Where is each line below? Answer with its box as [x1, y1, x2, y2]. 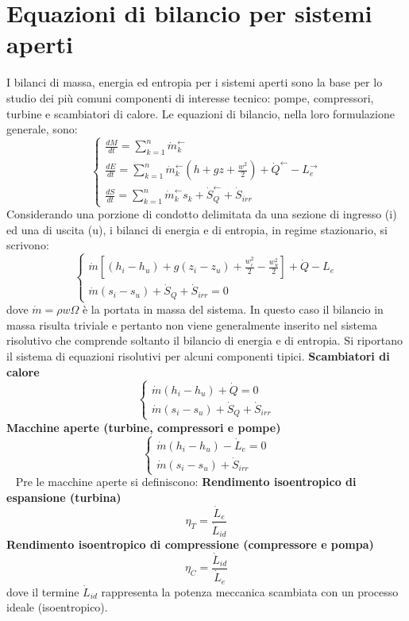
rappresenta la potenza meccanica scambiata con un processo [101, 583, 399, 600]
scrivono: [6, 237, 49, 253]
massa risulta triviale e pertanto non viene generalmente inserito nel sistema [6, 316, 377, 333]
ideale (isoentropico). [6, 599, 108, 615]
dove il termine [6, 583, 79, 600]
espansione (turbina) [6, 488, 122, 505]
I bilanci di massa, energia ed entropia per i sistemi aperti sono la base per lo [6, 74, 383, 91]
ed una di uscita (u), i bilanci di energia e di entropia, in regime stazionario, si [6, 221, 388, 237]
